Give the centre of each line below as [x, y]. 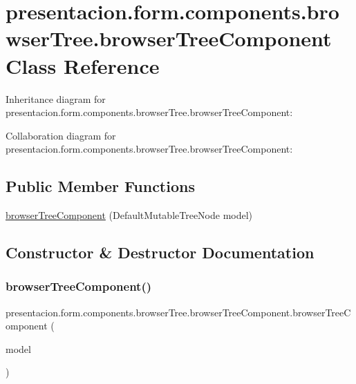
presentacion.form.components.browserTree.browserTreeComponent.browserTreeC [178, 312]
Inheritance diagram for [56, 98]
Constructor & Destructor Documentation [160, 252]
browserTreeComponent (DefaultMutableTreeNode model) [129, 215]
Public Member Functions [100, 186]
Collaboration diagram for [61, 135]
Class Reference [83, 65]
